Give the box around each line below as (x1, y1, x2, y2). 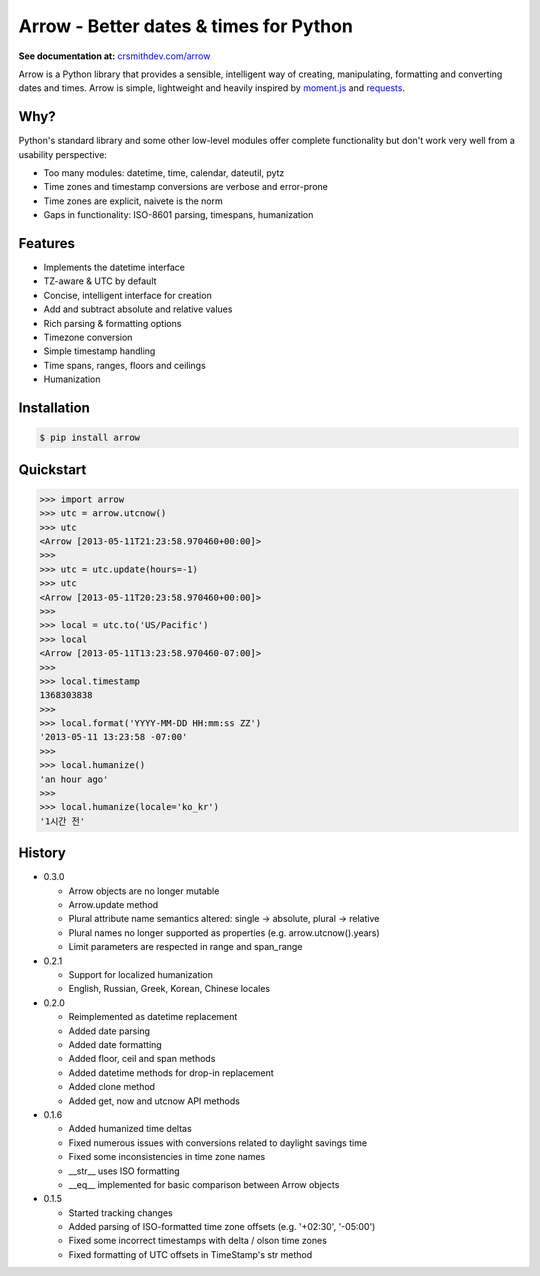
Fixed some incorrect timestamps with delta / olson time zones (68, 1235, 327, 1247)
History (18, 845, 67, 862)
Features (18, 235, 75, 252)
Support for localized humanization (68, 969, 214, 981)
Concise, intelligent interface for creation (43, 289, 212, 301)
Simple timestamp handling (43, 345, 156, 357)
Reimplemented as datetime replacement (68, 1011, 238, 1023)
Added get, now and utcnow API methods (68, 1095, 240, 1107)
